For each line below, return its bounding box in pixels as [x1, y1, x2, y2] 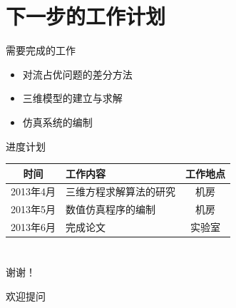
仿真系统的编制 [22, 114, 93, 129]
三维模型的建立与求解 [22, 91, 123, 106]
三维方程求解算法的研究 [66, 184, 175, 199]
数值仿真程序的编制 [66, 202, 155, 217]
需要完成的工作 [6, 43, 76, 58]
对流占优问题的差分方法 [22, 66, 133, 81]
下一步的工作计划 [6, 1, 166, 31]
